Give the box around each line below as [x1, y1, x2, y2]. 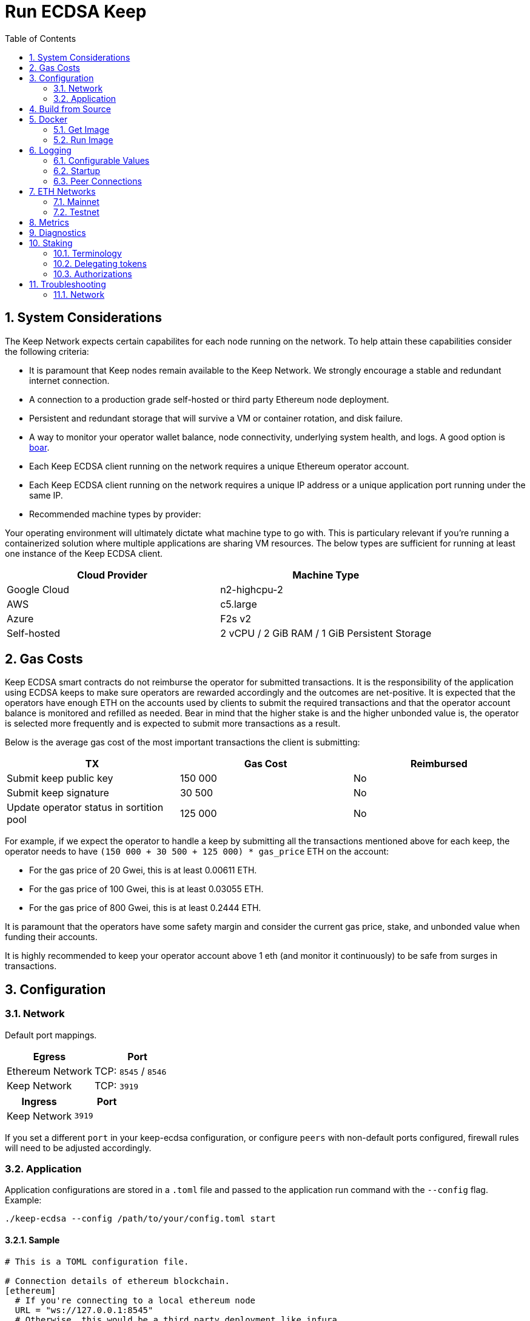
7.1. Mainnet [53, 196, 99, 207]
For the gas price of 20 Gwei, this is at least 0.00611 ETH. [29, 865, 257, 876]
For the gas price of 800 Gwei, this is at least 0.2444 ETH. [29, 903, 261, 913]
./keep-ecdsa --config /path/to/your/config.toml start [5, 1214, 276, 1224]
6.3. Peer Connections [53, 175, 142, 186]
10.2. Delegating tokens [53, 258, 147, 269]
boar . [29, 442, 50, 452]
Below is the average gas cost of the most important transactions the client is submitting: [5, 737, 360, 748]
